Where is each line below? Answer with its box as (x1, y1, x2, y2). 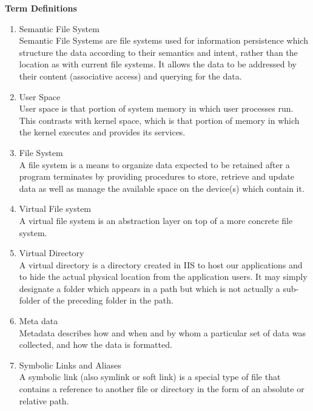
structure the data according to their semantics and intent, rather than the (19, 46, 298, 58)
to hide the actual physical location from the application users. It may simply (19, 270, 308, 283)
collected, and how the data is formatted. (19, 338, 172, 351)
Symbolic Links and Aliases (19, 358, 121, 371)
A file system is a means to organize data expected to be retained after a (19, 158, 290, 171)
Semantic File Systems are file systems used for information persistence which (19, 34, 308, 47)
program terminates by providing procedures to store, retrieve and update (19, 170, 295, 183)
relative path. (19, 394, 69, 407)
